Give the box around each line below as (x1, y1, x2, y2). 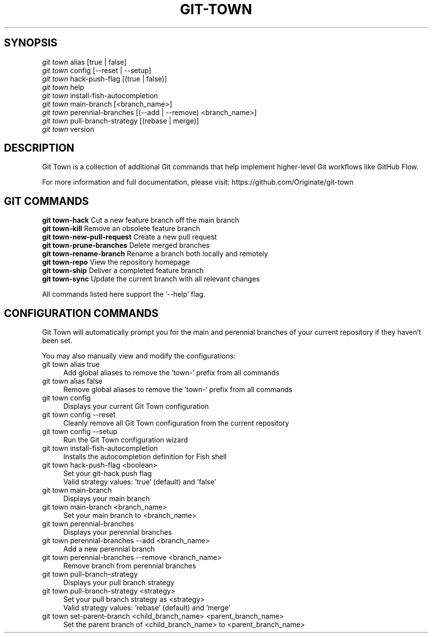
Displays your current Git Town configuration (63, 402, 209, 411)
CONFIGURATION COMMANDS (4, 307, 159, 319)
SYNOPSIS (4, 37, 58, 49)
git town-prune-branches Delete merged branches (42, 241, 210, 250)
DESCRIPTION (4, 142, 74, 155)
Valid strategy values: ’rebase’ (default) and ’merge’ (63, 603, 230, 612)
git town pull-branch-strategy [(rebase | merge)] (42, 116, 199, 125)
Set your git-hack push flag (63, 469, 152, 478)
